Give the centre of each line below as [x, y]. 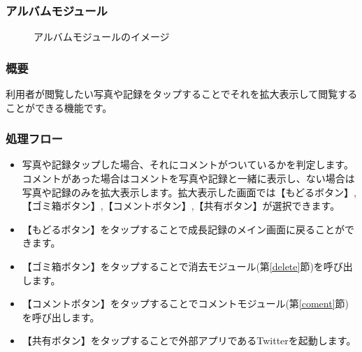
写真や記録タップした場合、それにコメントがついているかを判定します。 [188, 164]
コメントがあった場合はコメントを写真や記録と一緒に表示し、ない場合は [188, 178]
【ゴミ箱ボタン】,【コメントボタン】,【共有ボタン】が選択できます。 [181, 206]
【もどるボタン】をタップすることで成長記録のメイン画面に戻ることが [183, 229]
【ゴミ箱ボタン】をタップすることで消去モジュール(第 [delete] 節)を [173, 266]
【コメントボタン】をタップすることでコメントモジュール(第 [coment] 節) [186, 303]
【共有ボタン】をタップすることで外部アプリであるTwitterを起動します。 [189, 340]
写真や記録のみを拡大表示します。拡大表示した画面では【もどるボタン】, [189, 192]
